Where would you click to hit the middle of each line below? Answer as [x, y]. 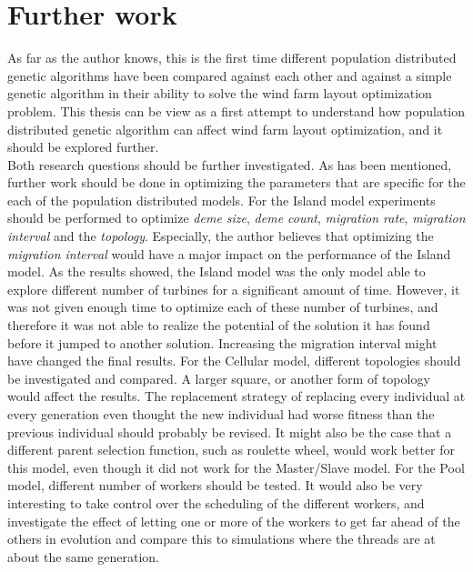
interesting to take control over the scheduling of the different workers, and [216, 502]
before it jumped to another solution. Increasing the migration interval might [222, 342]
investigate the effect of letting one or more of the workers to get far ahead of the [234, 521]
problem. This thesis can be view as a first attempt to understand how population [236, 110]
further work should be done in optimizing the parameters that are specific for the [236, 182]
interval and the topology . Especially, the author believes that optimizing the [221, 236]
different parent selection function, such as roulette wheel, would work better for [231, 450]
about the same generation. [83, 556]
